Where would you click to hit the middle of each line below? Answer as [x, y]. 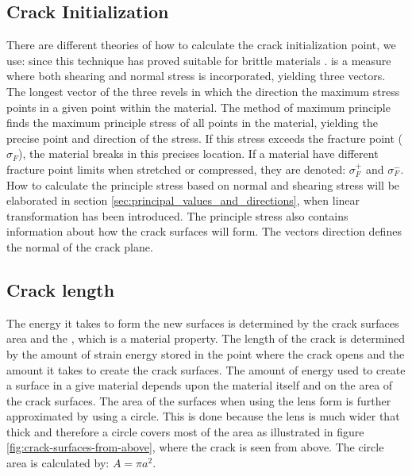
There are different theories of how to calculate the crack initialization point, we [201, 45]
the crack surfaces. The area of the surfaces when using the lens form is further [199, 400]
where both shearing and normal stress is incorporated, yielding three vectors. [196, 76]
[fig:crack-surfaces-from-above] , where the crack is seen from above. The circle [195, 447]
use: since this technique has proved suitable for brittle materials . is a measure [199, 60]
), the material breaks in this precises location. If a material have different [198, 154]
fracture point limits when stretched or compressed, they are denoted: [176, 169]
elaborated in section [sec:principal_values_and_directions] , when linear [183, 200]
